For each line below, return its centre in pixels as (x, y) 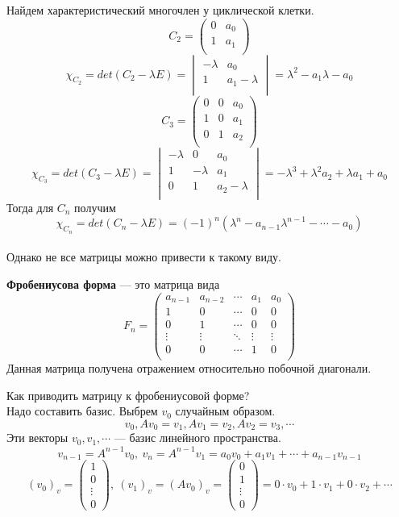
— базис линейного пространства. (197, 438)
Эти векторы (37, 438)
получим (95, 207)
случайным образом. (225, 411)
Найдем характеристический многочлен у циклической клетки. (160, 10)
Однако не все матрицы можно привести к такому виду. (144, 257)
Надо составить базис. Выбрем (82, 411)
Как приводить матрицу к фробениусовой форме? (128, 395)
